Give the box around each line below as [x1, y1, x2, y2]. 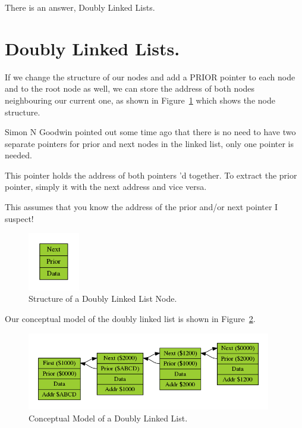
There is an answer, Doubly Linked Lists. [5, 1, 155, 13]
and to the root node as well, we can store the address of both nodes [5, 82, 255, 95]
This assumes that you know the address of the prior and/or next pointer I [5, 201, 278, 213]
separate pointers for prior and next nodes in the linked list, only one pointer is [5, 137, 294, 149]
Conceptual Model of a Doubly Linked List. [29, 412, 188, 424]
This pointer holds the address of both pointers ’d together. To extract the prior [5, 168, 297, 181]
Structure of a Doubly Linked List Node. [29, 292, 177, 305]
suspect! [5, 212, 34, 224]
